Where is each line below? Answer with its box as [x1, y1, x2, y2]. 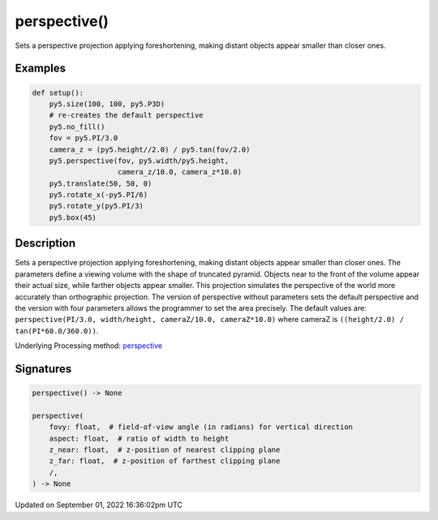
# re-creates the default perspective [49, 110, 204, 120]
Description [15, 236, 76, 251]
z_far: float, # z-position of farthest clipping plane [49, 457, 281, 466]
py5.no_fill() [49, 122, 105, 131]
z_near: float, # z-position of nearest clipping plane [49, 445, 281, 454]
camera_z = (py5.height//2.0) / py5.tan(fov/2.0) [49, 144, 251, 154]
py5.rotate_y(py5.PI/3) [49, 201, 144, 211]
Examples [15, 62, 67, 75]
